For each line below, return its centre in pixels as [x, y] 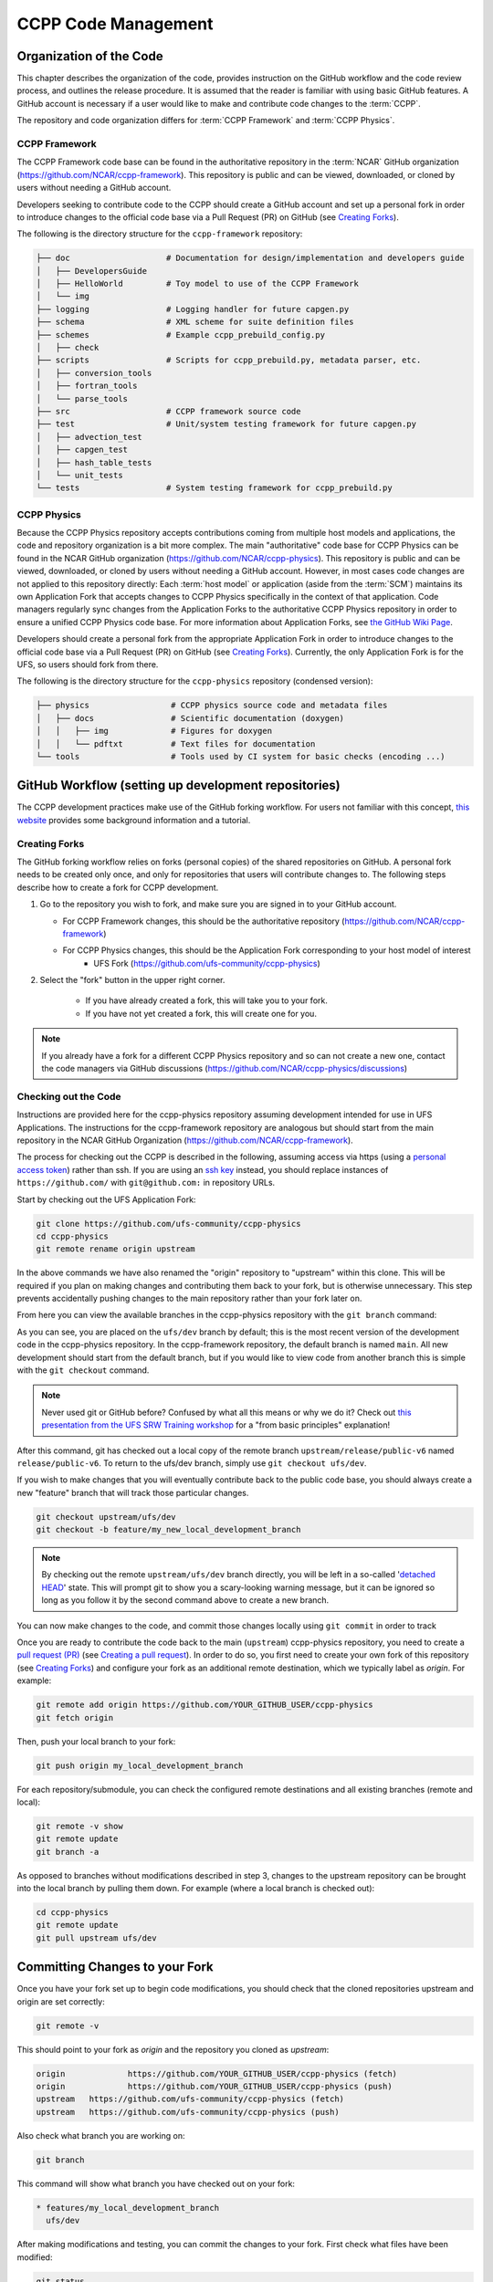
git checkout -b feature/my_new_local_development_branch [168, 1530]
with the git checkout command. [83, 1370]
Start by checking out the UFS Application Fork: [106, 1199]
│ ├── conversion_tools [94, 373]
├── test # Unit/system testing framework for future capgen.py [226, 424]
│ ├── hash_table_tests [94, 462]
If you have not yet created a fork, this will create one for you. [201, 1013]
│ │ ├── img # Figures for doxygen [154, 731]
